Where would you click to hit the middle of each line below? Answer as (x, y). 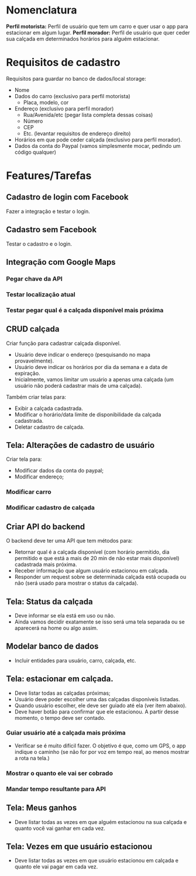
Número (33, 121)
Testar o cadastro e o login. (39, 244)
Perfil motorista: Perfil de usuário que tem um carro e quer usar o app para (97, 26)
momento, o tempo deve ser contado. (60, 718)
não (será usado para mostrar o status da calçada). (76, 583)
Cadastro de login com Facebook (67, 197)
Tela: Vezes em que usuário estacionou (79, 846)
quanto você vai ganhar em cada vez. (60, 828)
